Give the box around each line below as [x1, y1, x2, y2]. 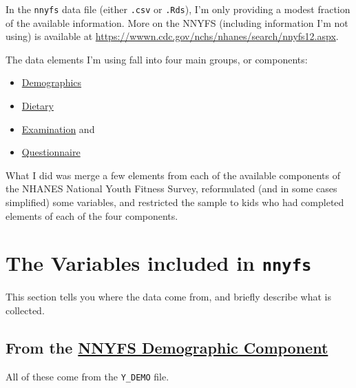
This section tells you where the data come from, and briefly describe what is [6, 289, 332, 304]
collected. [6, 303, 45, 318]
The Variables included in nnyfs [6, 249, 312, 277]
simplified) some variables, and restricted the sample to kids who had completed [6, 195, 344, 209]
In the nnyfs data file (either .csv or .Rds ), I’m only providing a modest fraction [6, 2, 350, 16]
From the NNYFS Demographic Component [6, 337, 328, 358]
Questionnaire [21, 145, 81, 159]
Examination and [21, 121, 95, 136]
